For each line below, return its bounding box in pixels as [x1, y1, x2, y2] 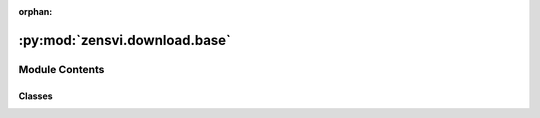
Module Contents [18, 62, 105, 76]
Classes [18, 90, 54, 102]
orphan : [18, 6, 53, 17]
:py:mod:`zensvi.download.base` [18, 31, 232, 49]
